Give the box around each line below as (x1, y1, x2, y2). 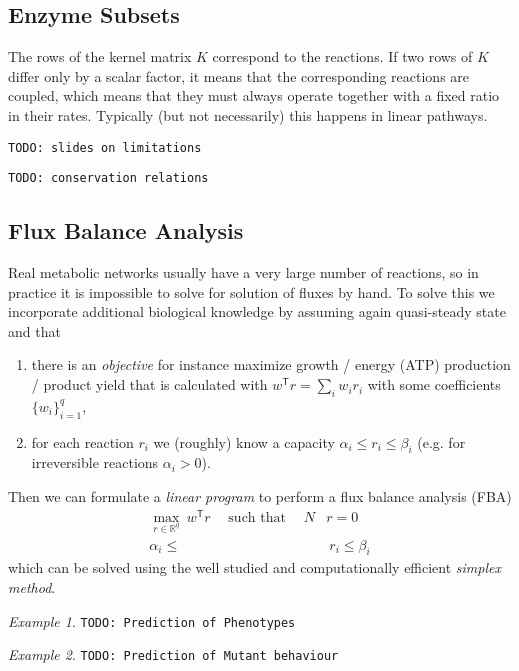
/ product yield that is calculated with (31, 374, 268, 395)
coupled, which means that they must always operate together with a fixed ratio (8, 85, 500, 106)
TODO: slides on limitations (8, 140, 202, 155)
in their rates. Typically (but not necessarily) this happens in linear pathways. (8, 104, 488, 125)
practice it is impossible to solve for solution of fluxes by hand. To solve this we (8, 281, 495, 302)
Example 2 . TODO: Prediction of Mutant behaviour (8, 644, 339, 665)
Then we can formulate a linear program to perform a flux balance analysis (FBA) (8, 486, 512, 507)
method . (8, 576, 56, 597)
